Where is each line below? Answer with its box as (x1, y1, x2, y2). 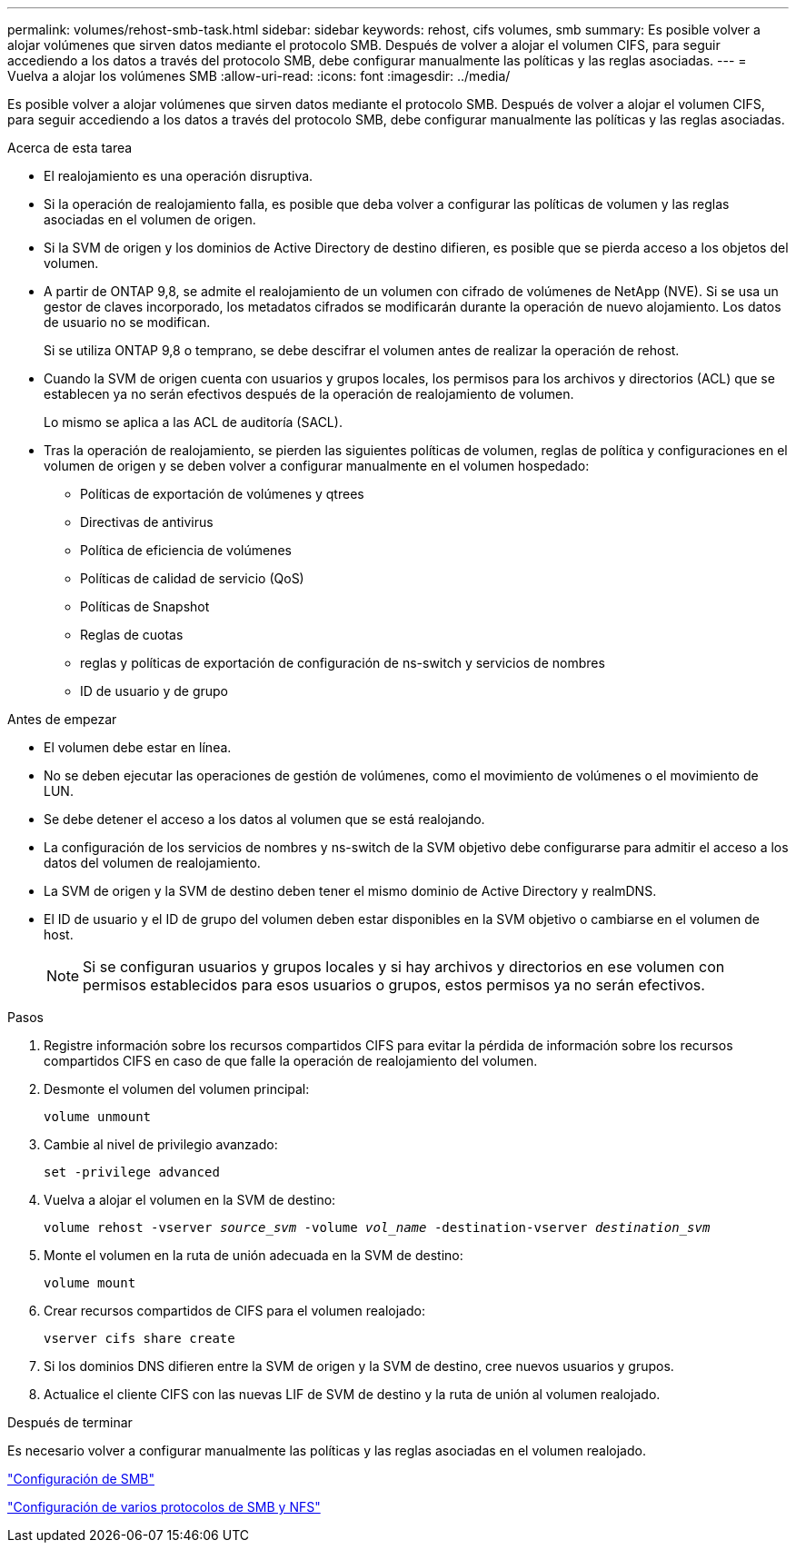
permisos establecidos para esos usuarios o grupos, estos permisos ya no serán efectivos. (83, 976, 705, 994)
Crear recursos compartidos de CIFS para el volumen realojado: (44, 1303, 425, 1318)
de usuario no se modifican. (44, 314, 211, 330)
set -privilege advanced (44, 1165, 220, 1179)
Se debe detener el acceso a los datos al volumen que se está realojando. (44, 811, 485, 827)
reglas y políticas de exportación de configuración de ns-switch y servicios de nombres (80, 655, 605, 671)
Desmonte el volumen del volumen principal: (44, 1081, 310, 1097)
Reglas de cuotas (80, 627, 184, 642)
